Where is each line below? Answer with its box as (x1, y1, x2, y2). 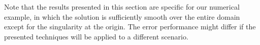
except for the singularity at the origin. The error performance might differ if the (4, 21, 256, 32)
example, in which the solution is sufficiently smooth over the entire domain (4, 11, 240, 22)
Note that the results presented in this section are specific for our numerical (4, 2, 240, 12)
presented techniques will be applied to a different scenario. (4, 31, 188, 41)
